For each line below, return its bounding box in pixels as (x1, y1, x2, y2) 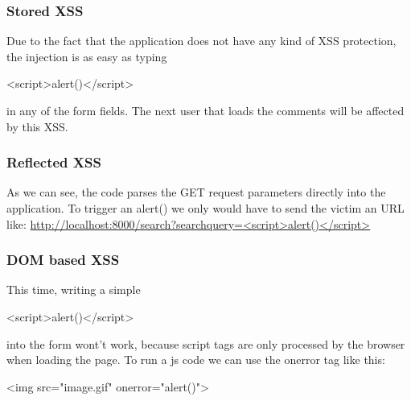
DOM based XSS (6, 250, 120, 270)
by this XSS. (6, 118, 68, 134)
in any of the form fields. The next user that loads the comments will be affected (6, 102, 405, 118)
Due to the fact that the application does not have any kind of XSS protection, (6, 32, 397, 49)
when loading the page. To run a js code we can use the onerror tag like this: (6, 351, 385, 368)
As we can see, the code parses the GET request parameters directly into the (6, 184, 386, 200)
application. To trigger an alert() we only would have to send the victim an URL (6, 200, 405, 216)
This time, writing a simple (6, 281, 141, 298)
